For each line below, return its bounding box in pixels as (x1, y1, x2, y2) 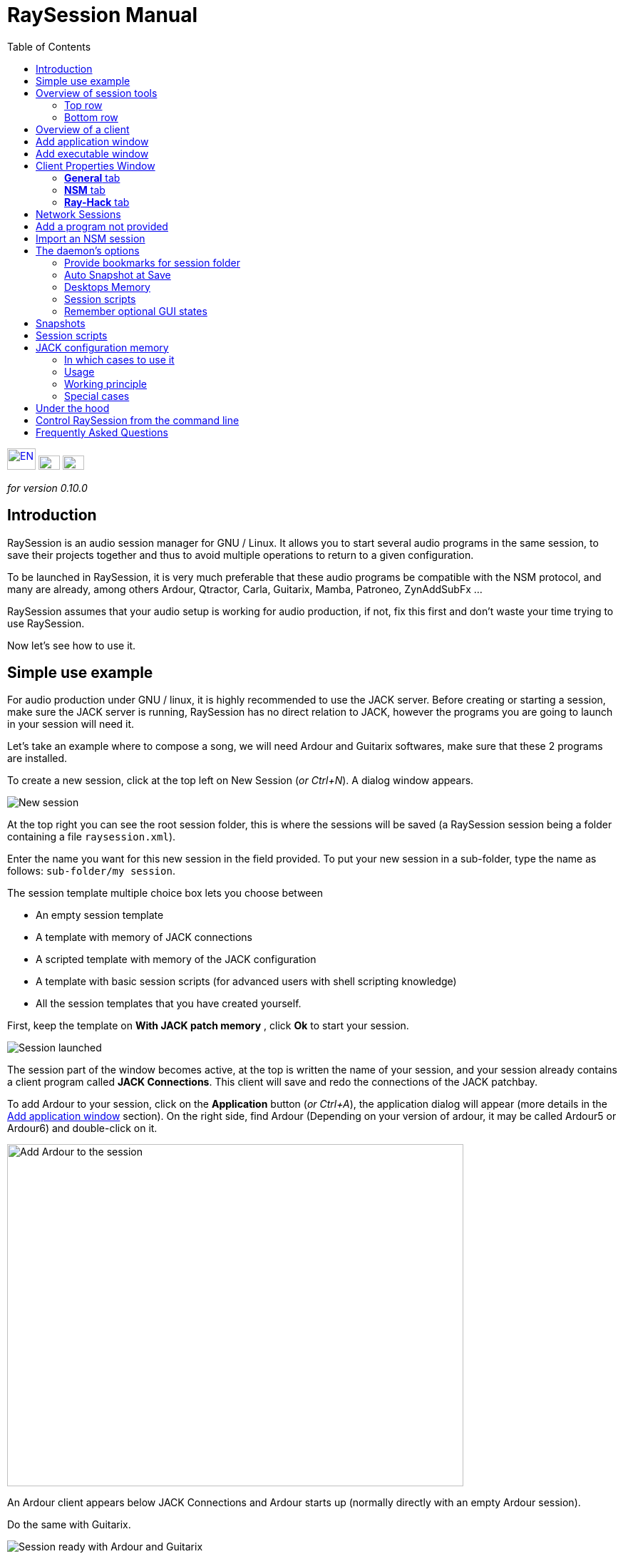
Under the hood (36, 401, 110, 414)
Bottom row (64, 110, 118, 123)
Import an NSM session (36, 232, 145, 245)
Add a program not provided (36, 220, 168, 232)
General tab (64, 171, 120, 184)
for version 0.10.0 (7, 481, 88, 494)
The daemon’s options (36, 244, 140, 257)
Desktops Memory (64, 280, 150, 293)
